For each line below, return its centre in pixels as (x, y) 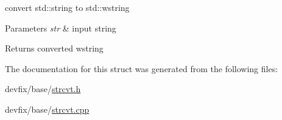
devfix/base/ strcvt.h (43, 89)
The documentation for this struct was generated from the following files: (142, 68)
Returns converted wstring (54, 48)
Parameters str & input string (61, 28)
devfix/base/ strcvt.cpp (47, 109)
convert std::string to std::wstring (67, 7)
